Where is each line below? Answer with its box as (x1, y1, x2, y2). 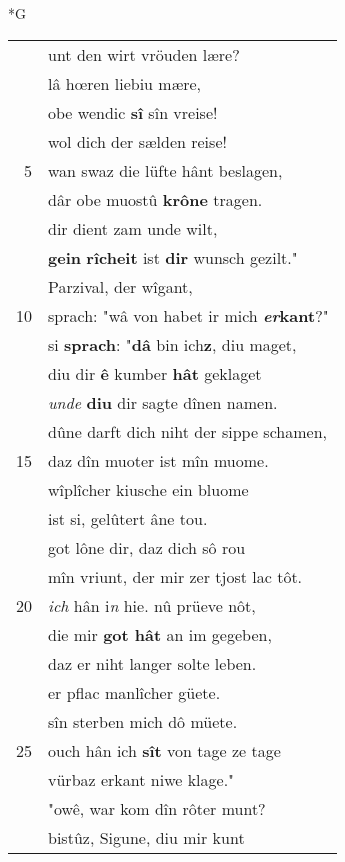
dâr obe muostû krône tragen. (48, 187, 263, 211)
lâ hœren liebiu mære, (48, 71, 202, 95)
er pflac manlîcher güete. (48, 680, 221, 704)
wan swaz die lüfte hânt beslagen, (48, 158, 283, 182)
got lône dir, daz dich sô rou (48, 535, 246, 559)
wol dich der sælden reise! (48, 129, 227, 153)
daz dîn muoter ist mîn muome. (48, 448, 269, 472)
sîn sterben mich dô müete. (48, 709, 238, 733)
